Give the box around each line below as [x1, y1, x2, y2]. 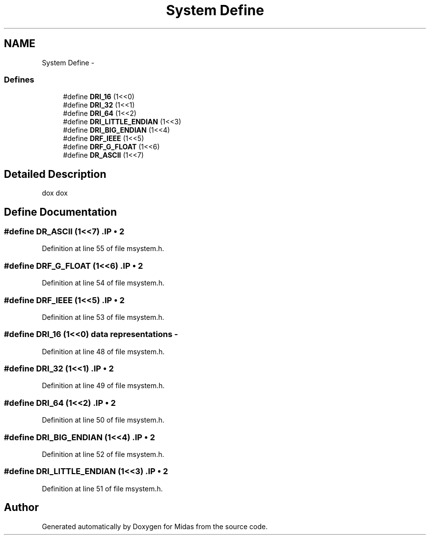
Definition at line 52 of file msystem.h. [42, 450, 164, 458]
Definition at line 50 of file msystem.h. [42, 416, 164, 425]
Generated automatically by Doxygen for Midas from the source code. [42, 522, 268, 531]
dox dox [42, 189, 68, 198]
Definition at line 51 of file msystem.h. [42, 484, 163, 493]
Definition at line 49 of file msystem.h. [42, 381, 165, 390]
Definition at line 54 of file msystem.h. [42, 279, 164, 287]
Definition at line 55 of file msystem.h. [42, 244, 164, 253]
